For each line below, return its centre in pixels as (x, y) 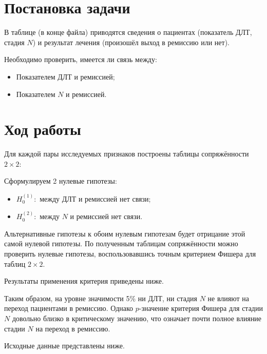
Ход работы (43, 129)
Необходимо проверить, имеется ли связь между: (81, 59)
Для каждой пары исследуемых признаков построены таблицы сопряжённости (127, 154)
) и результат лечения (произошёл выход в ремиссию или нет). (131, 42)
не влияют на (228, 298)
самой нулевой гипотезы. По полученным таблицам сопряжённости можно (121, 243)
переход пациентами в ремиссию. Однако (69, 308)
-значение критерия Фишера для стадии (201, 308)
